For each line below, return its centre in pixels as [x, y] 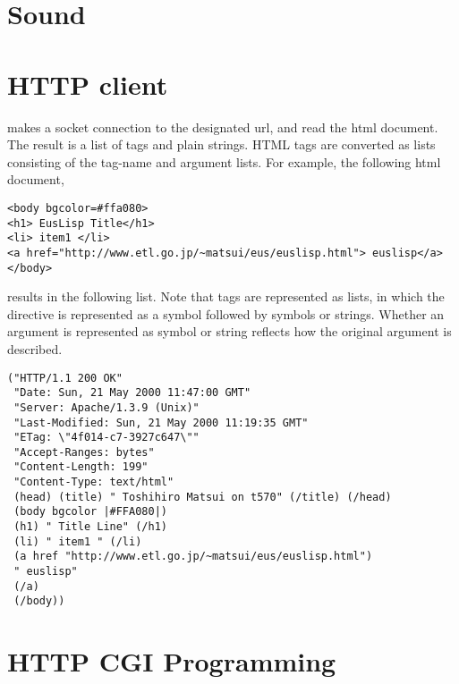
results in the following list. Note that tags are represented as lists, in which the [226, 296]
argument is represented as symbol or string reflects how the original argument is [229, 331]
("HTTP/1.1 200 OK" [65, 378]
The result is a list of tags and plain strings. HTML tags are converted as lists [221, 144]
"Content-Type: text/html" [94, 482]
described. [35, 348]
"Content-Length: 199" [81, 467]
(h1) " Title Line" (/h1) [90, 527]
